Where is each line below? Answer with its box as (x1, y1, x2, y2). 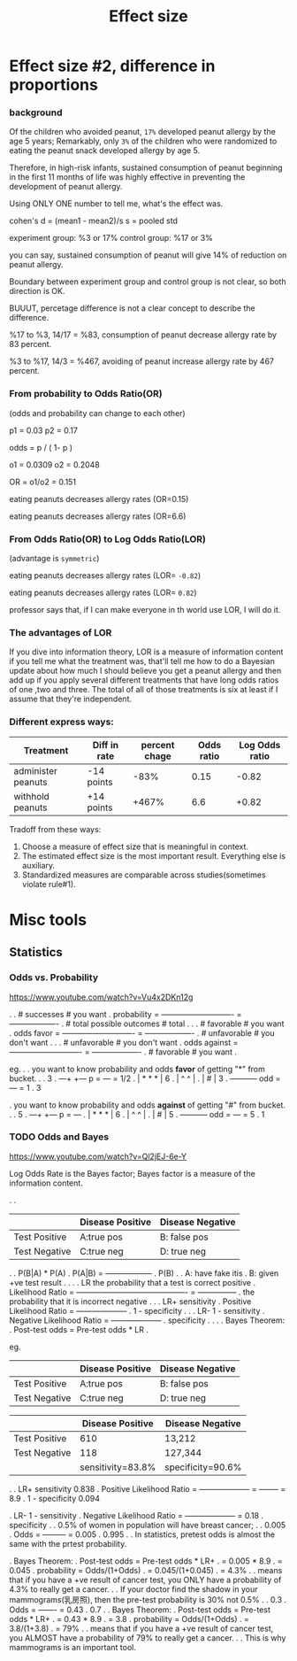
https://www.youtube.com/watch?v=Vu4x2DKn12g (9, 992, 194, 1002)
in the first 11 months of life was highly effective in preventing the (9, 172, 246, 182)
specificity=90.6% (164, 1461, 242, 1473)
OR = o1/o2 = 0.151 (9, 476, 77, 487)
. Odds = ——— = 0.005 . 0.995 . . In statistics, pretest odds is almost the (9, 1529, 276, 1540)
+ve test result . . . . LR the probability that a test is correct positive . (9, 1277, 256, 1287)
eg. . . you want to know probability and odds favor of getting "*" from (9, 1063, 265, 1074)
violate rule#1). (21, 878, 77, 889)
